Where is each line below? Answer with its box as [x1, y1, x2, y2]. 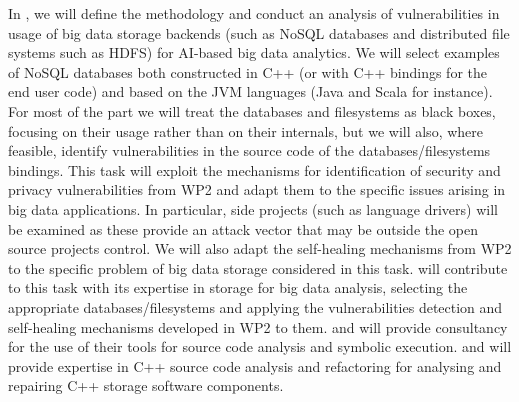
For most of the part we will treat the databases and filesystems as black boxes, [8, 100, 496, 121]
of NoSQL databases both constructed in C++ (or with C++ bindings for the [8, 61, 487, 82]
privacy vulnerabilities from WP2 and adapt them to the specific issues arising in [8, 179, 506, 200]
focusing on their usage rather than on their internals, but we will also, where [8, 120, 484, 141]
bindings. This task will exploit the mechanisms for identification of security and [8, 159, 501, 180]
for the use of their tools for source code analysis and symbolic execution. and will [8, 336, 512, 357]
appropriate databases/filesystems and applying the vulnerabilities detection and [8, 296, 503, 317]
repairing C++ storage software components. [8, 375, 284, 396]
